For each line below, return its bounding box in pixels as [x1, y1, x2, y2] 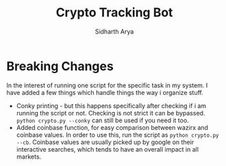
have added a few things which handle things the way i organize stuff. [6, 88, 203, 96]
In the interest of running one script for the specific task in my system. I [6, 81, 208, 89]
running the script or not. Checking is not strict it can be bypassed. [16, 109, 205, 117]
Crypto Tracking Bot [55, 5, 173, 20]
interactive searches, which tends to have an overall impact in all [16, 145, 199, 153]
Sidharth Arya [95, 27, 134, 36]
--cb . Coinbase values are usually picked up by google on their [16, 138, 194, 146]
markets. [16, 152, 42, 161]
